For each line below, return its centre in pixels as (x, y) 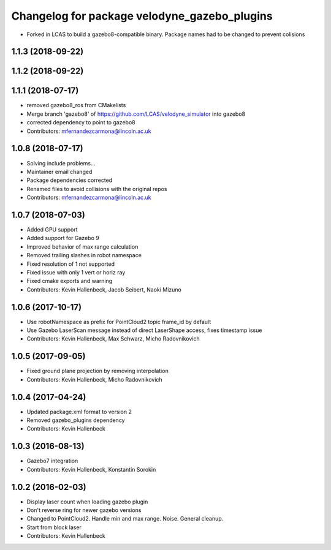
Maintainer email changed (59, 171)
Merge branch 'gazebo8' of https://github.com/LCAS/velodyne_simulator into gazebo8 (136, 114)
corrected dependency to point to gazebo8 (81, 122)
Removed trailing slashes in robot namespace (84, 255)
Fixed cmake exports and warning (70, 281)
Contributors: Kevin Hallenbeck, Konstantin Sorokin (91, 469)
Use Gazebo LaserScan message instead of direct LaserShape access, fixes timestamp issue (144, 330)
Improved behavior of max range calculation (82, 247)
